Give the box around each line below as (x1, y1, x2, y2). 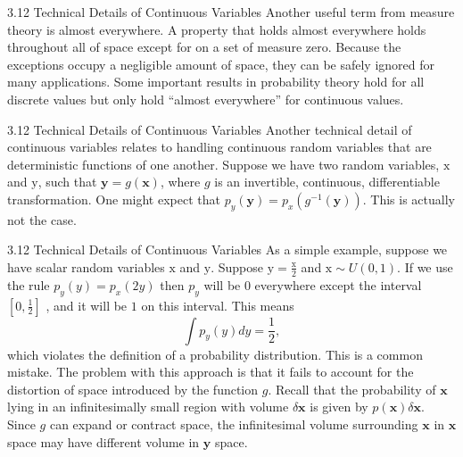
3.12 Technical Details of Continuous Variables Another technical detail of (7, 120, 412, 138)
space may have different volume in (7, 432, 200, 451)
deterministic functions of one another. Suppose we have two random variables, (7, 154, 440, 173)
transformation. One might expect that (7, 189, 220, 208)
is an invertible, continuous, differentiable (214, 172, 440, 191)
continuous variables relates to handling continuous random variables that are (7, 137, 432, 156)
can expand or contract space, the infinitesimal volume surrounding (49, 414, 418, 433)
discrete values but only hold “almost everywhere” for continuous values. (7, 89, 404, 108)
